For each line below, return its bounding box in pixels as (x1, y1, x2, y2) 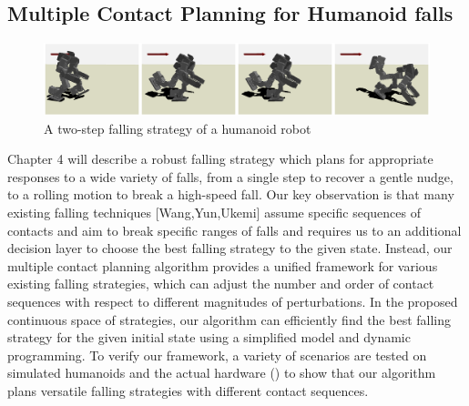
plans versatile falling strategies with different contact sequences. (7, 381, 369, 401)
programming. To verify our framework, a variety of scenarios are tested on (7, 345, 427, 364)
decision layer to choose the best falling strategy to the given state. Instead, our (7, 239, 453, 258)
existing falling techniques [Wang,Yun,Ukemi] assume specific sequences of (7, 203, 421, 222)
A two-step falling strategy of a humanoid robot (44, 118, 311, 137)
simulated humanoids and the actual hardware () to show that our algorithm (7, 363, 436, 382)
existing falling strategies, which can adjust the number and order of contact (7, 274, 434, 293)
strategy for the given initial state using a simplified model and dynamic (7, 328, 411, 347)
